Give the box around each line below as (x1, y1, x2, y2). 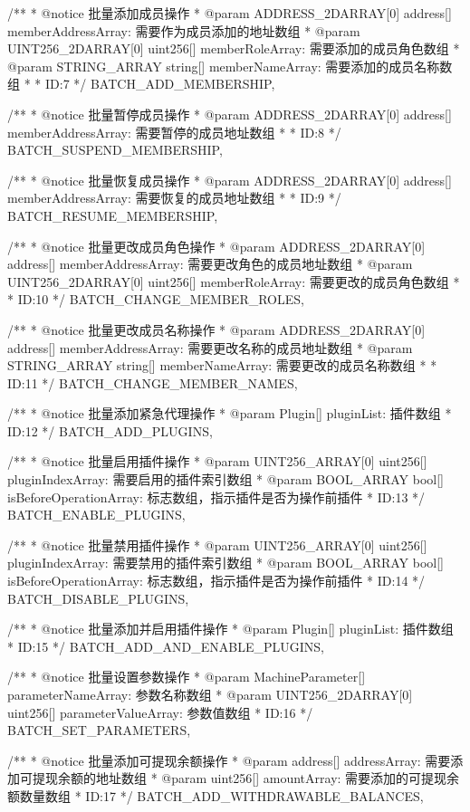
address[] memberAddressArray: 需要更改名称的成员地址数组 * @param (7, 338, 413, 357)
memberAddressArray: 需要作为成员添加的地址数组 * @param (7, 21, 360, 40)
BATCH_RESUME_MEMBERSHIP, (7, 205, 218, 224)
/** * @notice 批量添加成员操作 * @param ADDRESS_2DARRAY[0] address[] (7, 4, 452, 22)
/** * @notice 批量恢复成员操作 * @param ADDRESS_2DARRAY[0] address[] (7, 170, 452, 189)
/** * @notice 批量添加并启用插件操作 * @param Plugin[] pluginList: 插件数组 (7, 619, 454, 638)
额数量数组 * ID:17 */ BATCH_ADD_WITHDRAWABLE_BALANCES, (7, 786, 424, 805)
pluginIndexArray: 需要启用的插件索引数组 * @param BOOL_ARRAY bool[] (7, 470, 445, 489)
